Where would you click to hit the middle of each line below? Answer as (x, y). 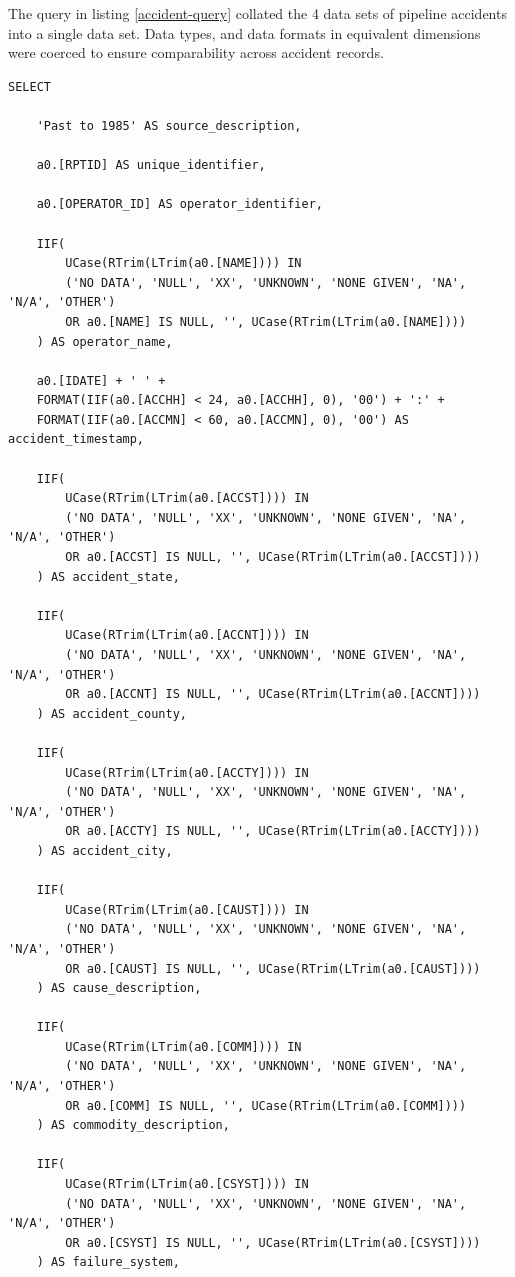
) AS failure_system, (108, 1262)
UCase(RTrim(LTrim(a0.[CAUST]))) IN (187, 909)
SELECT (29, 86)
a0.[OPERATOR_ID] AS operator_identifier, (179, 204)
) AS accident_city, (104, 850)
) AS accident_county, (111, 713)
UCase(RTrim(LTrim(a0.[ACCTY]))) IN (187, 772)
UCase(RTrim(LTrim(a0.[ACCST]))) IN (187, 498)
